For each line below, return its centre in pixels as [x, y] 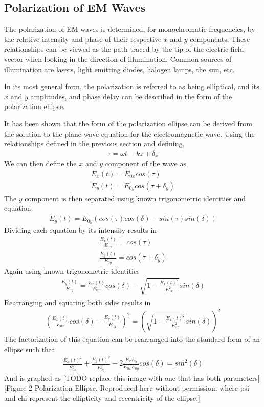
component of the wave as [146, 164]
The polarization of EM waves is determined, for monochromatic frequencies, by [130, 29]
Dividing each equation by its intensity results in [81, 230]
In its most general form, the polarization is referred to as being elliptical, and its [132, 86]
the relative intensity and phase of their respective [83, 39]
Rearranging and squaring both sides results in [78, 302]
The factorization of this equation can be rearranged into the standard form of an [132, 339]
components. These [220, 39]
